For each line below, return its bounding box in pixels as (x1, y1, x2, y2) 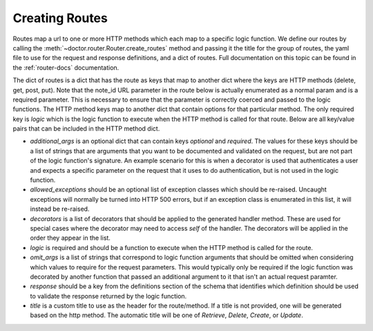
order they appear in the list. (30, 234, 111, 242)
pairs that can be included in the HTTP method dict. (12, 124, 160, 133)
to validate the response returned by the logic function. (30, 292, 187, 300)
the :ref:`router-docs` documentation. (12, 63, 119, 72)
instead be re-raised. (30, 205, 90, 214)
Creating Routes (12, 10, 108, 26)
